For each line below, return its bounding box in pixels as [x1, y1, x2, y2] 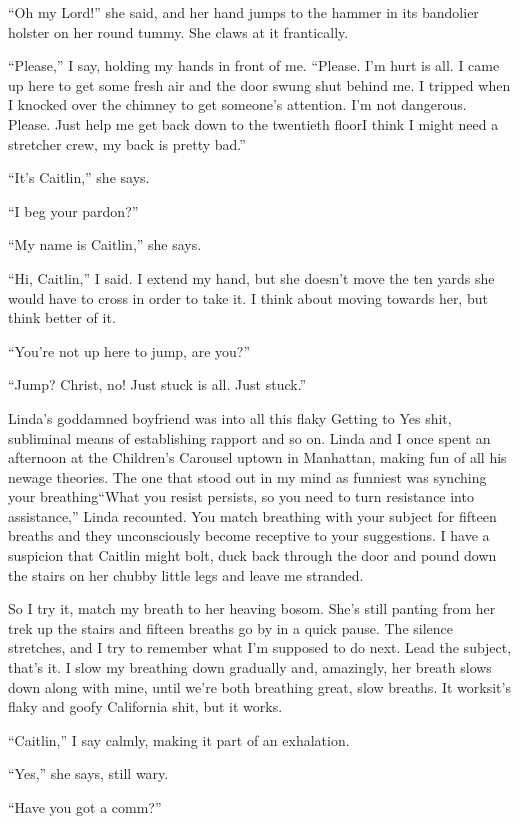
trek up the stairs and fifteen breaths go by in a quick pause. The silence [8, 617, 453, 638]
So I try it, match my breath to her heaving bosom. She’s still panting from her [8, 598, 496, 619]
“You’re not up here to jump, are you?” [8, 340, 251, 361]
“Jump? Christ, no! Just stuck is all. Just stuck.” [8, 374, 307, 395]
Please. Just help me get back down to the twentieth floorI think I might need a [8, 113, 499, 134]
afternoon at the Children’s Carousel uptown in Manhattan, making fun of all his [8, 447, 507, 468]
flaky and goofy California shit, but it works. [8, 696, 283, 717]
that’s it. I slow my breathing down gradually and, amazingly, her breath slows [8, 657, 492, 678]
